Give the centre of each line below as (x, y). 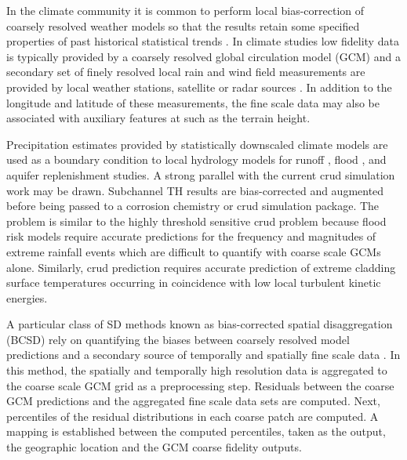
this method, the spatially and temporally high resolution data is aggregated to (197, 370)
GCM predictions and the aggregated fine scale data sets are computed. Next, (193, 401)
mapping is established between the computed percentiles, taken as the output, (196, 431)
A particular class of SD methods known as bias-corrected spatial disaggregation (200, 324)
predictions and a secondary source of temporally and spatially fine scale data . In (203, 355)
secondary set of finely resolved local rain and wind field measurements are (186, 72)
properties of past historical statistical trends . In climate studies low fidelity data (203, 41)
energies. (27, 297)
